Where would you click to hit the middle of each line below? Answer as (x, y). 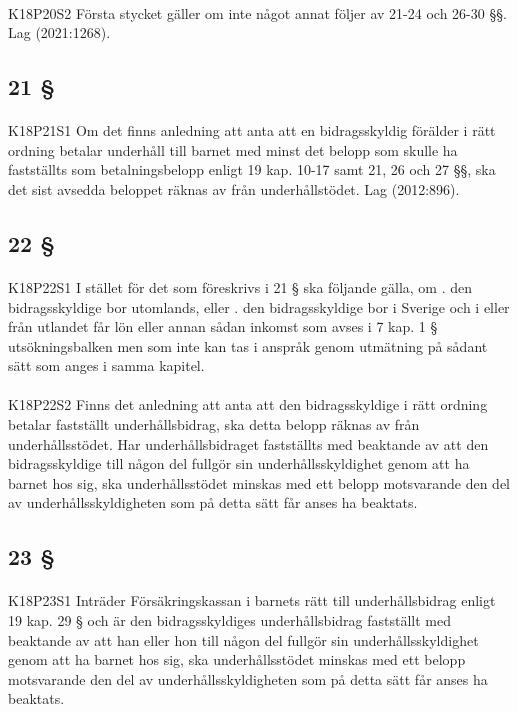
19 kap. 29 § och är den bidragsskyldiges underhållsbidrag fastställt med (229, 620)
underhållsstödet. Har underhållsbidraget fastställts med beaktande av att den (248, 443)
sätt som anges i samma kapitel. (106, 365)
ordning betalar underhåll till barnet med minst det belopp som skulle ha (233, 149)
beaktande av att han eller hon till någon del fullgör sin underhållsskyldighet (243, 639)
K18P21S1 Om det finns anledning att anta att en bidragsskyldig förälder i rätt (252, 130)
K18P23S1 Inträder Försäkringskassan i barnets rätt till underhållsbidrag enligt (252, 600)
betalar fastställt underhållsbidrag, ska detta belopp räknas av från (214, 424)
